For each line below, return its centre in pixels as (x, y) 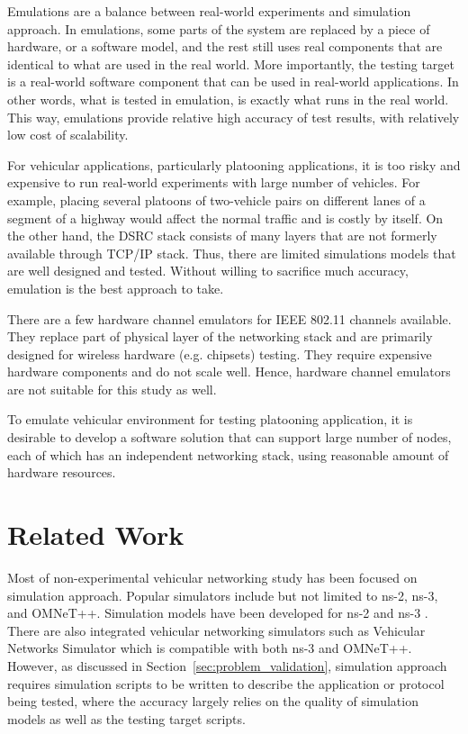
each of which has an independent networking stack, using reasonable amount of (228, 454)
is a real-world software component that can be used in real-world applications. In (233, 82)
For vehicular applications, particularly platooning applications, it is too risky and (234, 164)
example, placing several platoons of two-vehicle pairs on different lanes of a (216, 199)
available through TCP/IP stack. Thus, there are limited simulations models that (232, 253)
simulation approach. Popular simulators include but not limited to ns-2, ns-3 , (223, 595)
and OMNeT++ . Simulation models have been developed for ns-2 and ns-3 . (218, 613)
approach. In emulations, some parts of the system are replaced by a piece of (219, 28)
